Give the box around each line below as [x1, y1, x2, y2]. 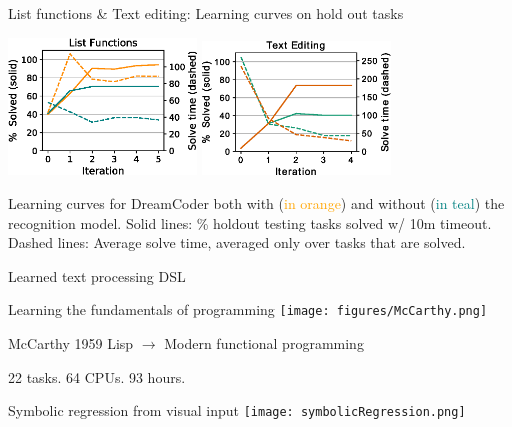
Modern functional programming [164, 333, 364, 354]
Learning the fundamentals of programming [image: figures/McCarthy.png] [8, 299, 488, 320]
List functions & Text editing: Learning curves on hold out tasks [8, 3, 404, 23]
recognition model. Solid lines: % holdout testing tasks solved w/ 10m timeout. [8, 212, 492, 233]
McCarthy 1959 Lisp [8, 333, 134, 354]
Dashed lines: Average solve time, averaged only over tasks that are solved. [8, 232, 466, 253]
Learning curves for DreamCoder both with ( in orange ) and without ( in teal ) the [8, 193, 505, 213]
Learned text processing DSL [8, 265, 186, 286]
